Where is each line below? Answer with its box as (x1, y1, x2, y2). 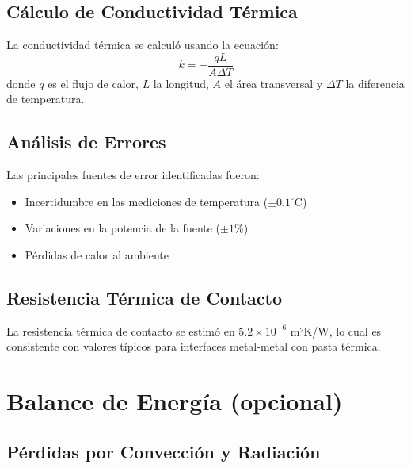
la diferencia (345, 75, 405, 91)
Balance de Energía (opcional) (6, 385, 343, 417)
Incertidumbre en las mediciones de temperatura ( (25, 193, 268, 209)
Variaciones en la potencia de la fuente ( (25, 220, 221, 236)
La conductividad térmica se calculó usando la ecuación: (6, 36, 279, 53)
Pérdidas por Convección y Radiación (6, 439, 321, 463)
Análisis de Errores (6, 129, 166, 154)
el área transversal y (224, 75, 323, 91)
